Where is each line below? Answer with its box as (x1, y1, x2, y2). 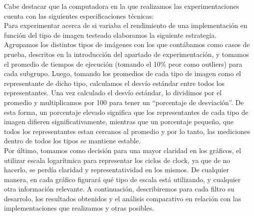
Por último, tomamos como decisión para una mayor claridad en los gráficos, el (4, 145, 241, 155)
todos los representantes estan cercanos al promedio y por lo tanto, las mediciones (4, 126, 250, 136)
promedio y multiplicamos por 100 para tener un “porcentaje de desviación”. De (4, 97, 244, 107)
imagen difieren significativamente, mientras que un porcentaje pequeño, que (4, 116, 234, 127)
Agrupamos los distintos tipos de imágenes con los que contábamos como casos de (4, 39, 250, 50)
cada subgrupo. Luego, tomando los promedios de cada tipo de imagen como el (4, 68, 241, 79)
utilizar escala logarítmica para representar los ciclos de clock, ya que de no (4, 155, 230, 165)
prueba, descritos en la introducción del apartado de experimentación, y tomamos (4, 49, 249, 59)
